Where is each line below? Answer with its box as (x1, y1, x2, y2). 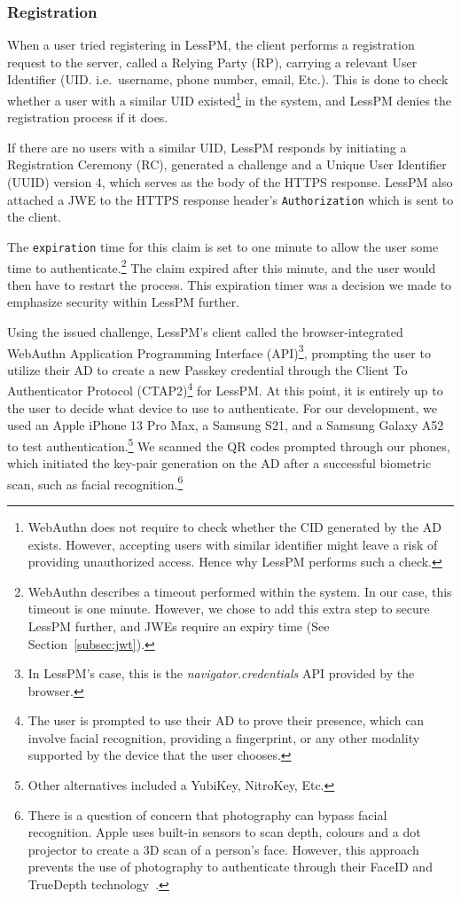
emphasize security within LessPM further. (7, 293, 240, 311)
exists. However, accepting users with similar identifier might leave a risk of (27, 535, 438, 553)
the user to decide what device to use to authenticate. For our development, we (7, 398, 437, 417)
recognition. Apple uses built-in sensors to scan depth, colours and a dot (27, 823, 421, 841)
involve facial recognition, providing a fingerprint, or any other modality (27, 728, 420, 747)
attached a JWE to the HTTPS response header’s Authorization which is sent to (7, 190, 454, 208)
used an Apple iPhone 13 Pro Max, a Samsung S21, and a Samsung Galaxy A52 (7, 416, 444, 434)
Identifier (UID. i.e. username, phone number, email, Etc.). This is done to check (7, 70, 449, 89)
